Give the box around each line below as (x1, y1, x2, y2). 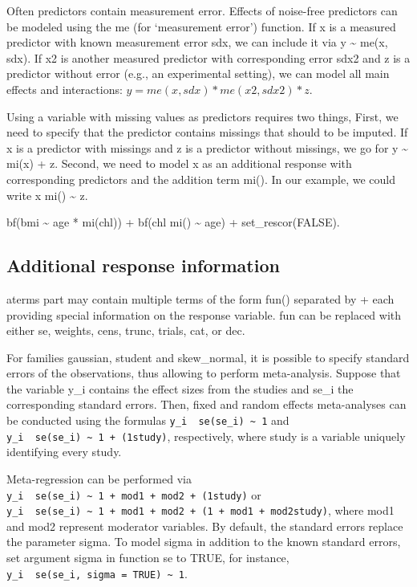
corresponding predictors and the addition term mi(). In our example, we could (6, 170, 395, 187)
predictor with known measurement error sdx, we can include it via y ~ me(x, (6, 34, 388, 51)
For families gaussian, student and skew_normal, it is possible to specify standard (6, 349, 410, 365)
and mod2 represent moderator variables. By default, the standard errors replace (6, 517, 403, 534)
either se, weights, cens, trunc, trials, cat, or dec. (6, 322, 245, 339)
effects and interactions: (6, 80, 123, 97)
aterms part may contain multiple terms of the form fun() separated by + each (6, 290, 395, 307)
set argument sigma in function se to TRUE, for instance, (6, 549, 289, 566)
